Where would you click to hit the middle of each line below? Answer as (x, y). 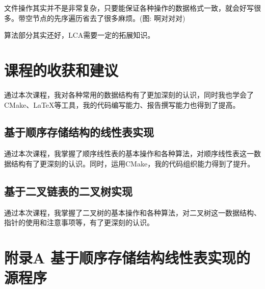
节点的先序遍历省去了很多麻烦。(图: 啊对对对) (109, 18)
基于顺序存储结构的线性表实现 (79, 132)
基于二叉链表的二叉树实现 (68, 191)
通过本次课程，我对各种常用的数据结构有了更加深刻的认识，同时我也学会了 (129, 94)
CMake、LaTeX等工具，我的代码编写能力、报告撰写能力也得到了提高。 (122, 104)
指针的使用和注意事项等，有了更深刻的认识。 (79, 222)
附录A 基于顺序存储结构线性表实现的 (127, 258)
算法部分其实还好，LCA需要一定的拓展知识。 (79, 35)
